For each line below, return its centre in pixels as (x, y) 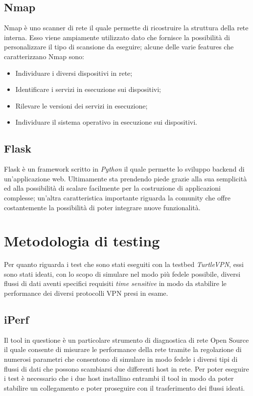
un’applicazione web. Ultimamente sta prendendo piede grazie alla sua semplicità (126, 178)
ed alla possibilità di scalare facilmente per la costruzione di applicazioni (112, 188)
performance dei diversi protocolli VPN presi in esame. (86, 293)
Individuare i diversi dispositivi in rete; (74, 73)
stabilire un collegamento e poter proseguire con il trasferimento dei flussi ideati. (125, 387)
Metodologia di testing (82, 241)
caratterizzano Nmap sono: (44, 56)
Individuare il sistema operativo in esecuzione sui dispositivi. (106, 122)
